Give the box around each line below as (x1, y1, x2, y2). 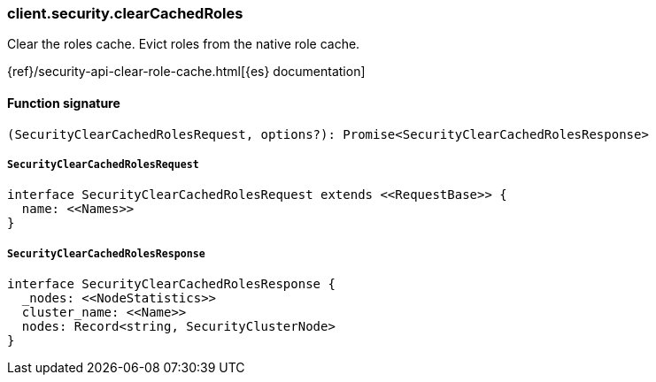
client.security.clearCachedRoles (7, 4, 243, 22)
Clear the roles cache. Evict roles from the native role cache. (7, 36, 360, 52)
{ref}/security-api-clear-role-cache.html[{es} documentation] (7, 64, 366, 80)
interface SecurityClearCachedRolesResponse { (7, 277, 336, 292)
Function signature (7, 95, 120, 111)
